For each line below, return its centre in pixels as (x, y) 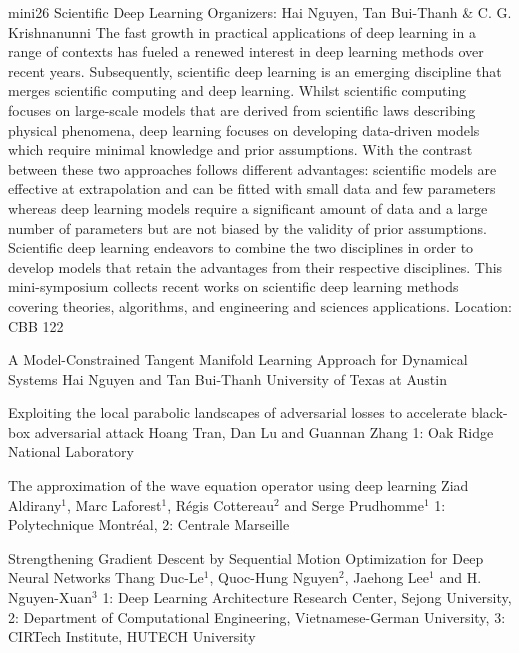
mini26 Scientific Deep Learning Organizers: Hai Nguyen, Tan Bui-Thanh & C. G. (260, 12)
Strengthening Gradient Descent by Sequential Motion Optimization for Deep (246, 557)
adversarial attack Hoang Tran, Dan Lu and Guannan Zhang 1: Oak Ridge (264, 431)
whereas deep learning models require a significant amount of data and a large (248, 207)
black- (489, 412)
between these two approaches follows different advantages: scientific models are (252, 168)
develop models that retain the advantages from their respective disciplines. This (255, 266)
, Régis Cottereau (221, 504)
